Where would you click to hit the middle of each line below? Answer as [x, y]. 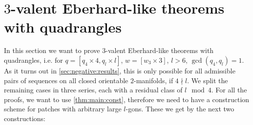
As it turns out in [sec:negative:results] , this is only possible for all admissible [120, 70]
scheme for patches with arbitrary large [63, 109]
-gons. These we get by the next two [180, 109]
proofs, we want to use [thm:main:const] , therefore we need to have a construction [127, 99]
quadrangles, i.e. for [33, 60]
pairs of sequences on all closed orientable [66, 80]
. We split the [208, 80]
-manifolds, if [153, 80]
